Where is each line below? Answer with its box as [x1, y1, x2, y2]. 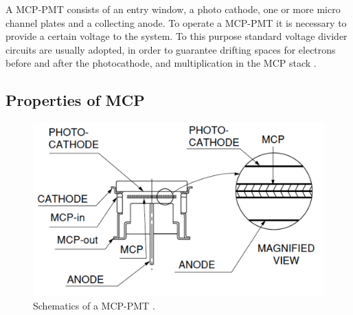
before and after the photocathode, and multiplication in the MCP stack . [5, 56, 317, 70]
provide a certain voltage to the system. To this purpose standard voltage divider [5, 29, 348, 43]
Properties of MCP [5, 89, 145, 111]
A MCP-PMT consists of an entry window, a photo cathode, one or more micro [5, 2, 341, 16]
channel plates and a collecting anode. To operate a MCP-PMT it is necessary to [5, 15, 347, 30]
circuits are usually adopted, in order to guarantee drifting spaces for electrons [5, 42, 336, 56]
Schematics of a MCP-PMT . [33, 298, 155, 312]
